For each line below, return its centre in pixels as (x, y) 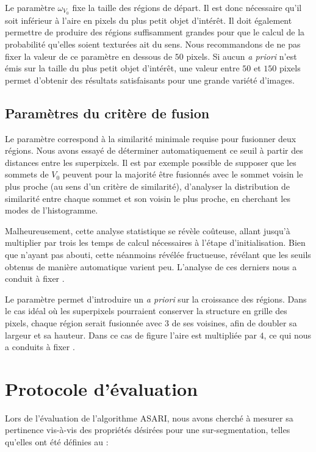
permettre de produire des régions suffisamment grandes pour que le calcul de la (155, 32)
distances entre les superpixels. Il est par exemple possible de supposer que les (151, 162)
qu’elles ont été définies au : (57, 442)
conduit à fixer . (35, 278)
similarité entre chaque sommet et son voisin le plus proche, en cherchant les (148, 198)
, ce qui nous (288, 335)
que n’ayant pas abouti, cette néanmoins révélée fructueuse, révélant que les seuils (158, 254)
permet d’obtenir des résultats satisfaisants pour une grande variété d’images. (150, 80)
